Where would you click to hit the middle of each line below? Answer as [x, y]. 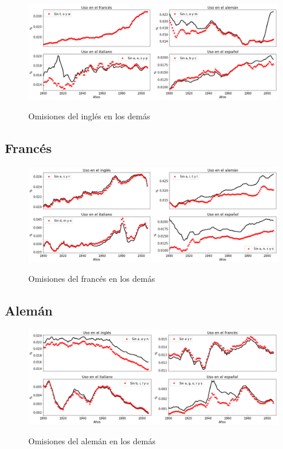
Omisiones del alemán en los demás [92, 441]
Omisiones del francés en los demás [92, 279]
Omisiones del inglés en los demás [89, 116]
